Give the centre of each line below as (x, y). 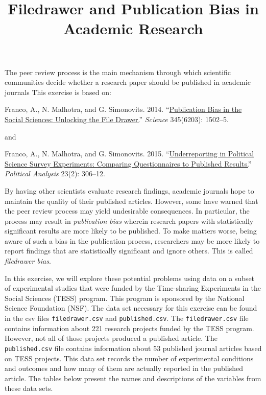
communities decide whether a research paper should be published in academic (128, 82)
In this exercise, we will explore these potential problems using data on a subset (130, 278)
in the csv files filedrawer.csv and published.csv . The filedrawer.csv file (127, 318)
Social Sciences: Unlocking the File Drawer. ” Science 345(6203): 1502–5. (117, 119)
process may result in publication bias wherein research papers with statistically (129, 220)
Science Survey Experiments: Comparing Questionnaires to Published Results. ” (128, 163)
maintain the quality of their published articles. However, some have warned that (131, 201)
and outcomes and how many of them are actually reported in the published (124, 368)
